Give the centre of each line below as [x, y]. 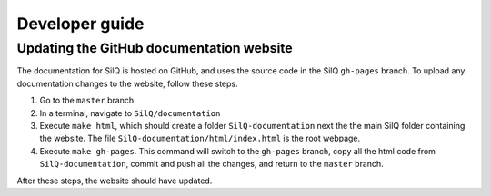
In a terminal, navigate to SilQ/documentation [130, 113]
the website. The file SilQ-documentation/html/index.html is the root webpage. [200, 138]
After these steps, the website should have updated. [115, 181]
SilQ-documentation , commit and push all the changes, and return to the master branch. [211, 164]
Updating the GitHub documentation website [155, 48]
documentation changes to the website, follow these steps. [127, 83]
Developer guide [80, 24]
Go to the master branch [87, 101]
